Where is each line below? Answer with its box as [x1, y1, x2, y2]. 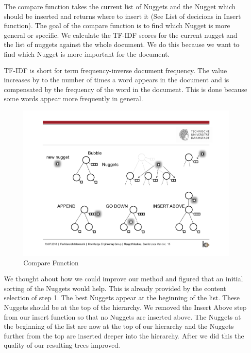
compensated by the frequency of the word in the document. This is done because [4, 84, 247, 94]
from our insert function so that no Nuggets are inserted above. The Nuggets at [4, 311, 241, 322]
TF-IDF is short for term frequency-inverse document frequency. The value [4, 65, 227, 75]
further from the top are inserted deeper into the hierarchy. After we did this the [4, 330, 244, 340]
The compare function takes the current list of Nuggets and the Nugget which [4, 1, 236, 11]
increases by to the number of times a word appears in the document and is [4, 75, 229, 85]
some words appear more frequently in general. [4, 93, 143, 104]
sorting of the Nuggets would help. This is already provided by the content [4, 283, 226, 293]
